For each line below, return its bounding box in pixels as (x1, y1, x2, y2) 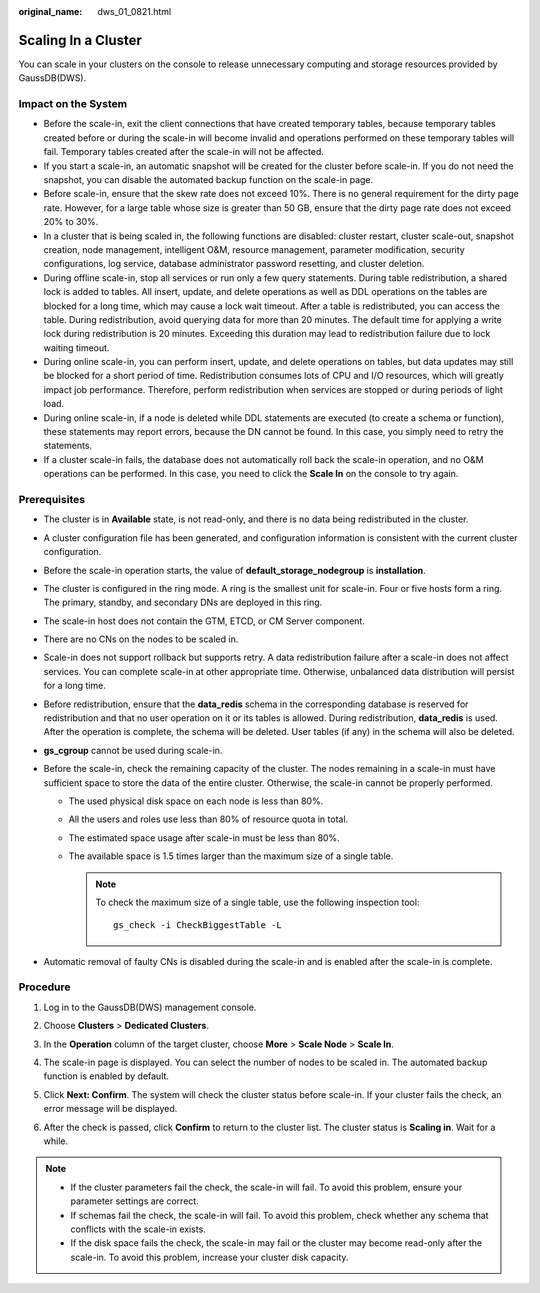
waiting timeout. (43, 341, 110, 354)
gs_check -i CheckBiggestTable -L (113, 920, 282, 931)
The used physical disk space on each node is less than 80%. (68, 795, 324, 807)
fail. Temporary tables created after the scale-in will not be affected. (43, 146, 324, 158)
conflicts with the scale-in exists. (70, 1223, 207, 1235)
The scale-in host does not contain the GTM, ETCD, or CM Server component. (43, 615, 365, 627)
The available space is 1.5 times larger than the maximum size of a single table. (68, 850, 394, 862)
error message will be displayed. (43, 1103, 178, 1115)
